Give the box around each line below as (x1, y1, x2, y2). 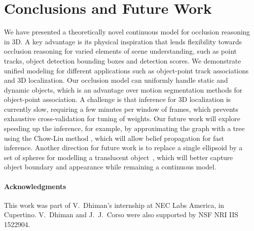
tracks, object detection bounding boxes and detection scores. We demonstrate (4, 55, 241, 66)
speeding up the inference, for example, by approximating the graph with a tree (4, 123, 245, 133)
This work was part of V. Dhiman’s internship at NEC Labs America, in (4, 199, 224, 210)
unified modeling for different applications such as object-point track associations (4, 65, 249, 75)
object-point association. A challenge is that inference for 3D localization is (4, 94, 231, 104)
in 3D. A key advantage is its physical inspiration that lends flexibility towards (4, 36, 242, 46)
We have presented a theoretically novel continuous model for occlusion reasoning (4, 27, 250, 37)
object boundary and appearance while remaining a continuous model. (4, 162, 217, 172)
